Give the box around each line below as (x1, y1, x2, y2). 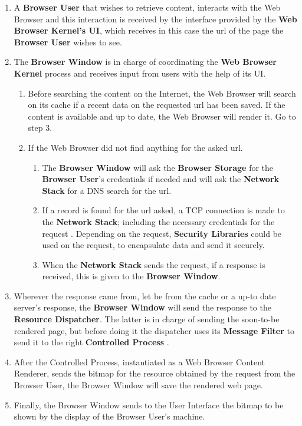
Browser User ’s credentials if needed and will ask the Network (42, 173, 280, 185)
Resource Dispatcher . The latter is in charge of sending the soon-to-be (14, 313, 280, 325)
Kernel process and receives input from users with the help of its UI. (14, 67, 266, 79)
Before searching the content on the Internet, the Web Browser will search (28, 87, 296, 99)
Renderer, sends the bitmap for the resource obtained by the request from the (14, 367, 296, 379)
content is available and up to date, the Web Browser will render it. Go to (28, 110, 296, 122)
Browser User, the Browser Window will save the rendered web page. (14, 379, 263, 391)
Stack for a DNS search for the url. (42, 184, 172, 196)
